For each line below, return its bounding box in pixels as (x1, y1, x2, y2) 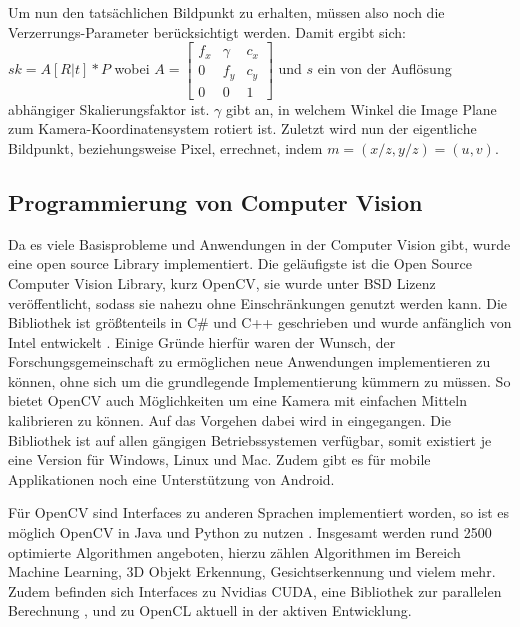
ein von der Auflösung (317, 58, 452, 79)
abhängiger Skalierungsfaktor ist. (8, 98, 210, 119)
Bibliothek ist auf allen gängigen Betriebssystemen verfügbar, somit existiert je (8, 429, 492, 450)
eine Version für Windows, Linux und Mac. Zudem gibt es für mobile (8, 449, 431, 470)
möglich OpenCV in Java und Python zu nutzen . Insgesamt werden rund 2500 (8, 522, 492, 543)
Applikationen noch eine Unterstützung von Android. (8, 468, 335, 489)
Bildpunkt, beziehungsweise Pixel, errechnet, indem (8, 137, 323, 158)
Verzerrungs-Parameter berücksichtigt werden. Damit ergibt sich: (8, 21, 406, 42)
